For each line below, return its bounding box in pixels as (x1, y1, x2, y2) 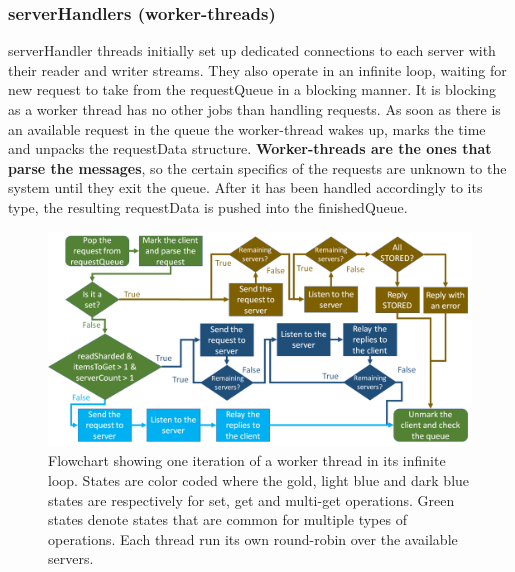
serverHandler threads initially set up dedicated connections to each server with (8, 40, 496, 61)
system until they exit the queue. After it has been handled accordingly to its (8, 177, 483, 198)
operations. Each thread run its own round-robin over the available (48, 528, 458, 549)
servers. (48, 548, 94, 569)
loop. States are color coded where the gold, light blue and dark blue (48, 470, 470, 491)
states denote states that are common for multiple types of (48, 509, 407, 530)
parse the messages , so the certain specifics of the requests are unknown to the (8, 157, 507, 178)
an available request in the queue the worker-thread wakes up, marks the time (8, 118, 486, 139)
